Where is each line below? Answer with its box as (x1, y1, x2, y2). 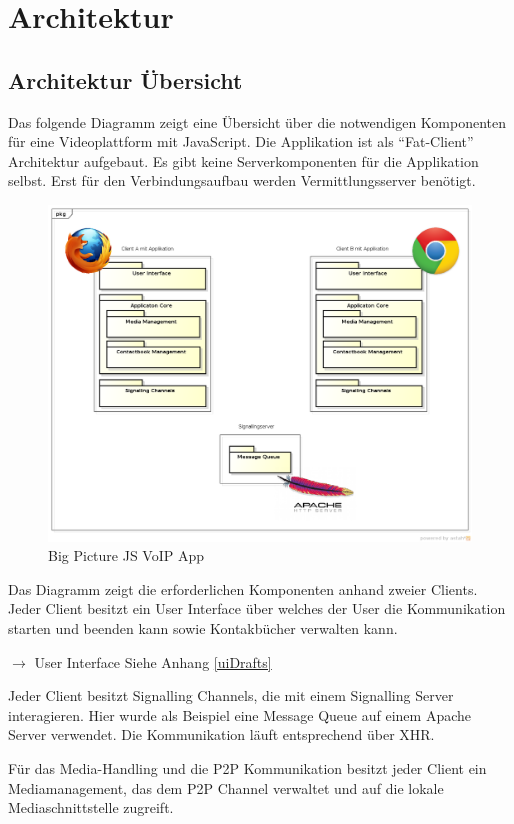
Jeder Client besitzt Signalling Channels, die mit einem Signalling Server (8, 685, 454, 706)
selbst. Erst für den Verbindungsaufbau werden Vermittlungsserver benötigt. (8, 170, 476, 191)
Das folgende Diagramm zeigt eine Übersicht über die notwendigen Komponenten (8, 111, 507, 132)
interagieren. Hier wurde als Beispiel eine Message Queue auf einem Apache (8, 704, 471, 725)
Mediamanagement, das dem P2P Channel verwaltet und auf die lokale (8, 777, 444, 798)
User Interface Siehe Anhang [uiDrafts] (34, 651, 272, 672)
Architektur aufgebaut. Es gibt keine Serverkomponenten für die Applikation (8, 150, 479, 171)
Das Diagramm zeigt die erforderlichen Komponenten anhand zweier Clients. (8, 578, 478, 599)
